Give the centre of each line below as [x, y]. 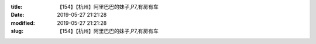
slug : [17, 31]
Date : [18, 15]
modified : [23, 23]
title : [17, 7]
